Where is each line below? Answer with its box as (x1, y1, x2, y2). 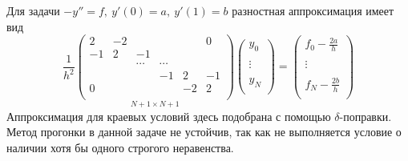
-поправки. (339, 107, 392, 124)
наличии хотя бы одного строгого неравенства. (6, 139, 234, 155)
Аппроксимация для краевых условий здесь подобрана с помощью (6, 107, 331, 124)
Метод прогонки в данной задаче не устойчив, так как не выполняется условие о (6, 123, 402, 140)
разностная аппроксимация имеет (232, 2, 394, 18)
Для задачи (6, 2, 60, 18)
